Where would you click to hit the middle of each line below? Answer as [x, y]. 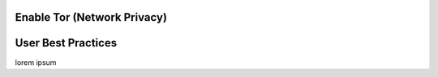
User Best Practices [66, 43]
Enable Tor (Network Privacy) [91, 17]
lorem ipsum [36, 62]
